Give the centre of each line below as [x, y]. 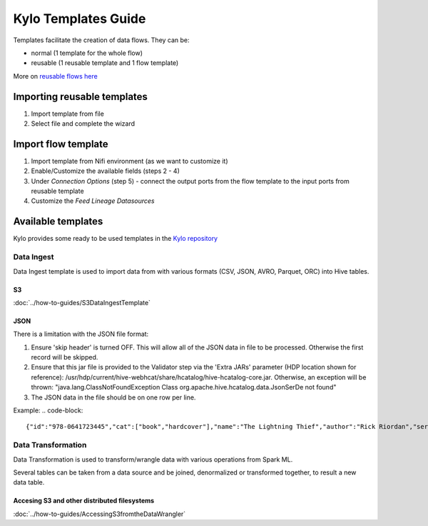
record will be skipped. [65, 357]
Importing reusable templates [80, 96]
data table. [29, 482]
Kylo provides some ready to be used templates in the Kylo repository [115, 239]
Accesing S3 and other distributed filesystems [84, 501]
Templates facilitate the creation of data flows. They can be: [101, 40]
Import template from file [68, 114]
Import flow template [61, 144]
